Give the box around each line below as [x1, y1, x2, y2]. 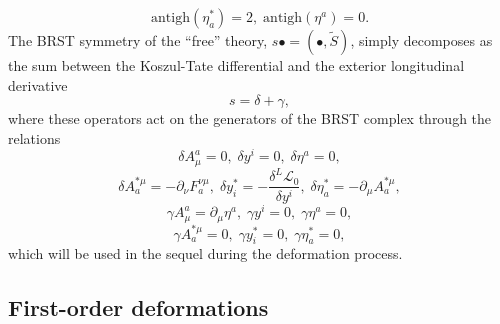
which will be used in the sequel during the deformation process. [8, 243, 403, 264]
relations [8, 127, 61, 148]
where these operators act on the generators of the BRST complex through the [8, 108, 492, 129]
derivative [8, 74, 68, 95]
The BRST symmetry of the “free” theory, [8, 30, 268, 50]
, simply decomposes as [350, 30, 493, 50]
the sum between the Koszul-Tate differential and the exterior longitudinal [8, 55, 465, 75]
